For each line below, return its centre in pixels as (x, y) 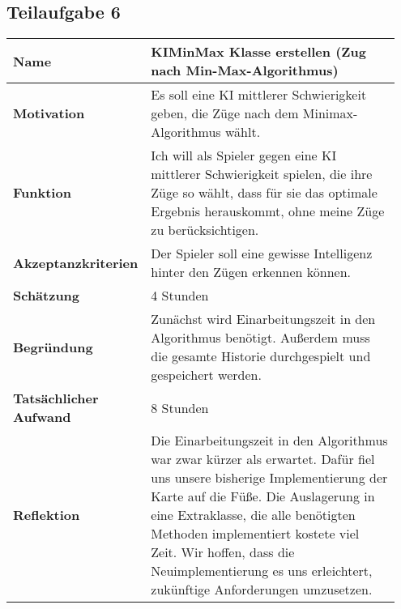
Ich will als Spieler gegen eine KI (244, 155)
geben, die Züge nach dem (225, 113)
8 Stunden (180, 407)
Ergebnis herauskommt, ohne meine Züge (268, 211)
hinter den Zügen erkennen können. (251, 272)
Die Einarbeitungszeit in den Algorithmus (269, 441)
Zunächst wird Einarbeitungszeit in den (263, 319)
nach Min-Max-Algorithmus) (245, 70)
